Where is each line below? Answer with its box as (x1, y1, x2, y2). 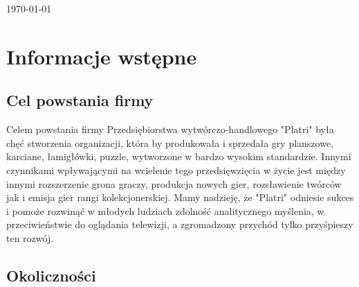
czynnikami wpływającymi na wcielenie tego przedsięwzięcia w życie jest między (6, 162, 346, 177)
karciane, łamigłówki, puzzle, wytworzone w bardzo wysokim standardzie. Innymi (6, 149, 351, 164)
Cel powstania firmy (6, 89, 154, 111)
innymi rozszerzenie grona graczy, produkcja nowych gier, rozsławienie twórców (6, 176, 342, 191)
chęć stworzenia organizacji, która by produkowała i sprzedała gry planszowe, (6, 135, 334, 150)
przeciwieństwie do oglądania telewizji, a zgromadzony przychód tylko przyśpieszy (6, 217, 353, 232)
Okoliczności (6, 264, 96, 286)
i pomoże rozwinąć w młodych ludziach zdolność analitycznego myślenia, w (6, 203, 324, 218)
